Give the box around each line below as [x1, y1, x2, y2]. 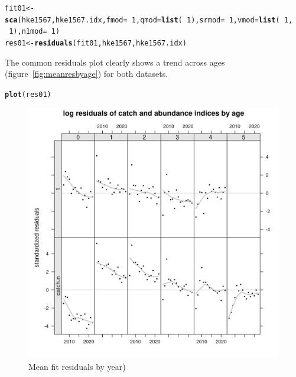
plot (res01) [5, 90, 51, 99]
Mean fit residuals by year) [28, 360, 126, 373]
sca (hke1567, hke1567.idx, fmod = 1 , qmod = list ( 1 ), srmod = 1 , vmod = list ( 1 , [5, 15, 293, 24]
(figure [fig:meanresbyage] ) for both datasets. [5, 67, 168, 80]
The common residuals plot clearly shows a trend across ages [5, 56, 225, 68]
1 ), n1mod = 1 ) [9, 27, 60, 36]
